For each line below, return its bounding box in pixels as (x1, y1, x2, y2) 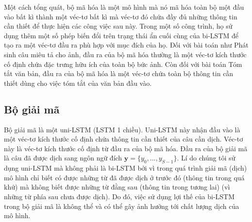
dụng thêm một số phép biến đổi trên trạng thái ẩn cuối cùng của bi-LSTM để (4, 30, 238, 40)
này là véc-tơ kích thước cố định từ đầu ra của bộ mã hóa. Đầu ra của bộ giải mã (4, 143, 248, 153)
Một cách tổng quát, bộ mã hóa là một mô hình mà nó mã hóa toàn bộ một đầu (4, 2, 244, 12)
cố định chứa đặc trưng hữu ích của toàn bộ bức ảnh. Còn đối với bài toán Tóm (4, 59, 242, 69)
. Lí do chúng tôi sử (177, 153, 235, 163)
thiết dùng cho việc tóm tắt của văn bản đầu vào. (4, 78, 152, 88)
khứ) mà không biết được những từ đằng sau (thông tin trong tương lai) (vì (4, 182, 230, 192)
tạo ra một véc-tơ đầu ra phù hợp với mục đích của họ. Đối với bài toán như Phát (4, 40, 249, 50)
